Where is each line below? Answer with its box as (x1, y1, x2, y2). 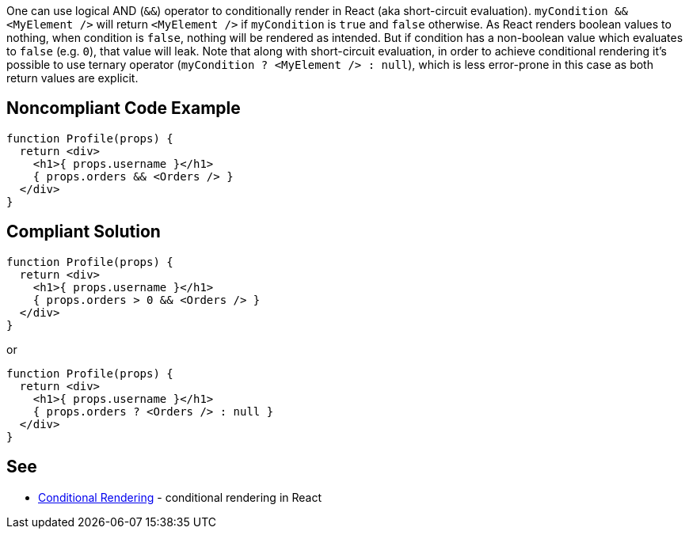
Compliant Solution (6, 222, 161, 242)
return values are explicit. (6, 71, 139, 85)
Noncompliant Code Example (6, 98, 241, 119)
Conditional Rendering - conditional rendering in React (38, 490, 322, 504)
